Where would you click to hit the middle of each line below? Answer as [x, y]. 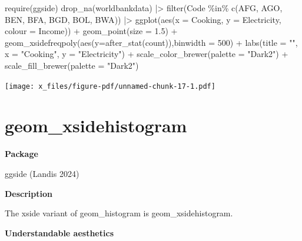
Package [21, 154]
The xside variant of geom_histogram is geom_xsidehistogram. [119, 213]
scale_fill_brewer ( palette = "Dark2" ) [72, 65]
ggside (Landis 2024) [42, 173]
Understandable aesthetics [59, 232]
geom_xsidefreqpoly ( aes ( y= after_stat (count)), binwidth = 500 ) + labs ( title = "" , [151, 42]
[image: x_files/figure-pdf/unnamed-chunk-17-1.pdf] [110, 86]
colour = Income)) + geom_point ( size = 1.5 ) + [91, 31]
